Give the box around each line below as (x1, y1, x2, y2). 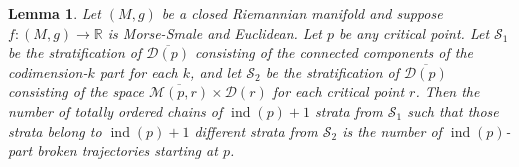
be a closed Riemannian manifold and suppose (161, 3, 443, 23)
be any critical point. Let (339, 22, 490, 43)
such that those (407, 100, 499, 121)
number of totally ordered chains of (8, 100, 223, 121)
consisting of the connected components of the (195, 42, 474, 63)
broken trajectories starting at (37, 140, 218, 161)
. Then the (415, 81, 480, 102)
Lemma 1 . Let (8, 3, 101, 23)
